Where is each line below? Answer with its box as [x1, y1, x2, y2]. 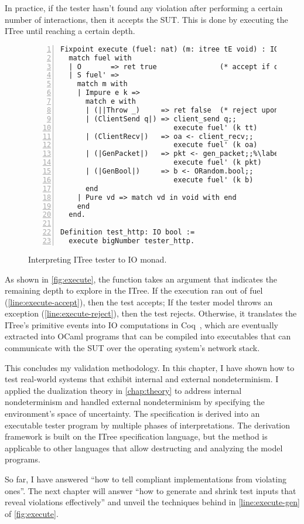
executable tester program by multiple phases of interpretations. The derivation [5, 418, 291, 431]
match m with [77, 80, 128, 89]
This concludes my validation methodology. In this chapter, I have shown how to [5, 361, 295, 373]
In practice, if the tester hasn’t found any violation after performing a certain [5, 2, 283, 13]
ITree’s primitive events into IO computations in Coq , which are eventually [5, 318, 279, 331]
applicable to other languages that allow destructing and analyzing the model [5, 441, 283, 454]
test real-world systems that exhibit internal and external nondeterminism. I [5, 373, 279, 385]
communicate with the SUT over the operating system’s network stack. [5, 342, 260, 354]
